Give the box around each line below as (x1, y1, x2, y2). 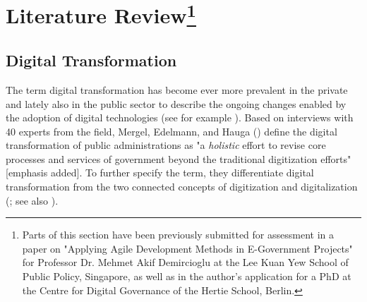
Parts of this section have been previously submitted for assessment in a (22, 227, 334, 242)
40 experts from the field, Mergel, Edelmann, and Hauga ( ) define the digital (6, 123, 337, 138)
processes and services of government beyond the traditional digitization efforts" (6, 151, 351, 166)
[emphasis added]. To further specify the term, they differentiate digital (6, 165, 314, 180)
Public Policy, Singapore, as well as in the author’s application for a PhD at (22, 269, 351, 284)
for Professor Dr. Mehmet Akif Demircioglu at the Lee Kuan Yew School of (22, 255, 349, 270)
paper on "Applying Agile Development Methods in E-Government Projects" (22, 241, 353, 255)
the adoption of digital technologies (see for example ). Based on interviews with (6, 110, 354, 125)
